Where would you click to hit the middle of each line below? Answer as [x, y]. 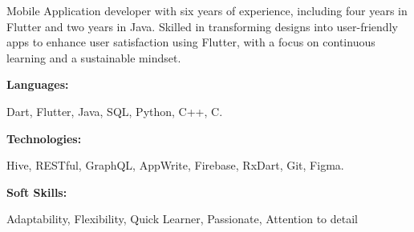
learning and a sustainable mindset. [94, 57]
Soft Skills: [37, 192]
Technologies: [44, 138]
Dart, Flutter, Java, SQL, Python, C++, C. [115, 111]
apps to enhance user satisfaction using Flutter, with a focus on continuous [191, 42]
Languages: [38, 84]
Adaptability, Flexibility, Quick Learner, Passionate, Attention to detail [182, 219]
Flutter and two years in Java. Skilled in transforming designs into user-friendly [202, 26]
